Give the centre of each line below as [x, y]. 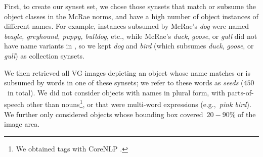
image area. [22, 124]
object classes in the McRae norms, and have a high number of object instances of [131, 16]
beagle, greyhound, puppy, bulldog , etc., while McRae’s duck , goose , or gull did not [131, 36]
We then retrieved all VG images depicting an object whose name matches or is [127, 72]
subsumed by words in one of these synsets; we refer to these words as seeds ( [124, 83]
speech [14, 104]
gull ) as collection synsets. [44, 55]
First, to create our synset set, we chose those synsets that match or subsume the [130, 6]
